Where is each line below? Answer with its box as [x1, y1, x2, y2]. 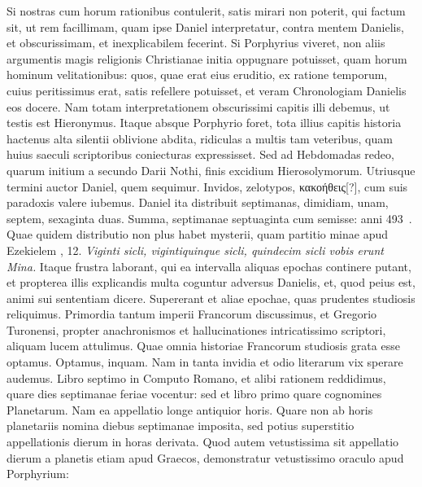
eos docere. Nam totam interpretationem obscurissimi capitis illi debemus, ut [7, 98, 390, 115]
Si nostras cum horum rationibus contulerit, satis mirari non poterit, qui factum [7, 2, 406, 19]
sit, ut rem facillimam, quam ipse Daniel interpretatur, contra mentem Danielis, [7, 18, 404, 35]
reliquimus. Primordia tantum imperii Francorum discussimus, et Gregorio [7, 305, 377, 322]
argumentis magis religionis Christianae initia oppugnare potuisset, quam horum [7, 50, 407, 67]
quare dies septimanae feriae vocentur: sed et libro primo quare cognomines [7, 385, 382, 402]
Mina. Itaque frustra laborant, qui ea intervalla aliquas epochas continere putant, [7, 257, 411, 274]
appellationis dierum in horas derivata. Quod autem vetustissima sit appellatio [7, 433, 399, 450]
